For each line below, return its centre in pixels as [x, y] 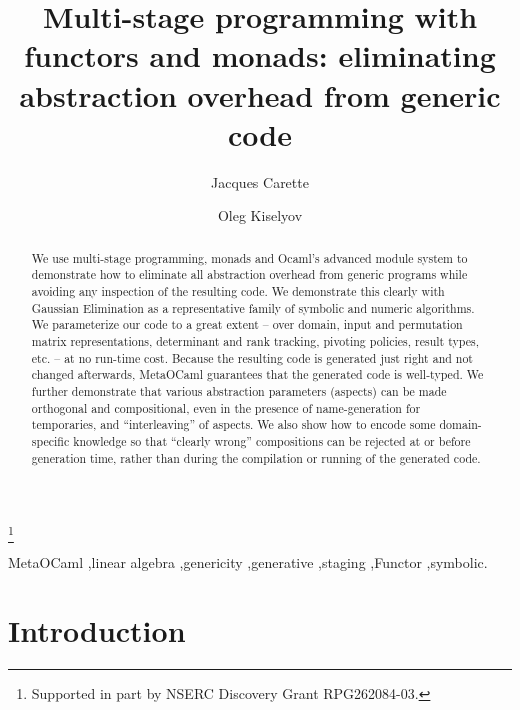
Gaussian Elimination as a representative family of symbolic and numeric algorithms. [253, 307]
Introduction [97, 630]
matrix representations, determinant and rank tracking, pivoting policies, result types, [255, 340]
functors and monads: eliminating [260, 55]
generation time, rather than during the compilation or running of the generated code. [256, 457]
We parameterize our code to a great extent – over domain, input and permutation [247, 324]
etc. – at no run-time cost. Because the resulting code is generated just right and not [252, 357]
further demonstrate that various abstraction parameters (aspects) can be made [239, 390]
